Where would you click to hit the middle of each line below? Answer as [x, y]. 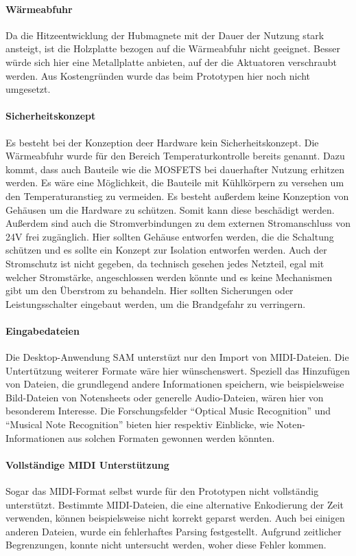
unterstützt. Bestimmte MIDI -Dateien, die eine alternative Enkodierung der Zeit [175, 504]
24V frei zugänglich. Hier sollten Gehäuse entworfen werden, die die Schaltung [170, 236]
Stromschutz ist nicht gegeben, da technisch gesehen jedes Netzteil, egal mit [165, 263]
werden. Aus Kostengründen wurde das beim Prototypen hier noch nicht [158, 75]
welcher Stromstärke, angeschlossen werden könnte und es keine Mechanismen [169, 277]
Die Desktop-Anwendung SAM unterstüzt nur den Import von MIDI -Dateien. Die [177, 357]
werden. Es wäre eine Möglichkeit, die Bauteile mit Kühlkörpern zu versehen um [175, 182]
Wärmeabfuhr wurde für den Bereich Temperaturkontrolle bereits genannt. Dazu [175, 156]
